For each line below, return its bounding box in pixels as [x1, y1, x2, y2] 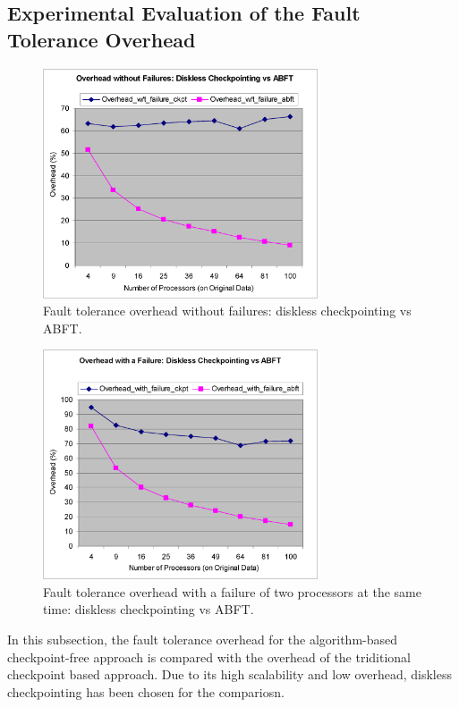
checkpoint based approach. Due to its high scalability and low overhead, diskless [7, 665, 452, 684]
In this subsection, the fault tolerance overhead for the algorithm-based [7, 629, 398, 648]
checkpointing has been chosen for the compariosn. [7, 682, 285, 701]
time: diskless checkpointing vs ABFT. [43, 600, 254, 619]
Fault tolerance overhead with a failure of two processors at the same [43, 582, 421, 601]
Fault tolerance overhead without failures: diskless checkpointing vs [43, 301, 412, 320]
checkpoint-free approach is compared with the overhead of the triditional [7, 647, 412, 666]
